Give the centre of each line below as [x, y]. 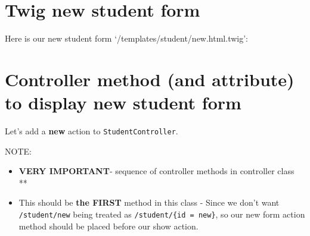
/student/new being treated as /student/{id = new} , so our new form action [162, 214]
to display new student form [123, 103]
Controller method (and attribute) [150, 79]
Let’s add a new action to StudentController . [92, 131]
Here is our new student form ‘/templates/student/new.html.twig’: [126, 38]
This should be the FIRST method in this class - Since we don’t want [149, 202]
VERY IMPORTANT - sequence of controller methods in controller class [156, 171]
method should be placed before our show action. [108, 226]
